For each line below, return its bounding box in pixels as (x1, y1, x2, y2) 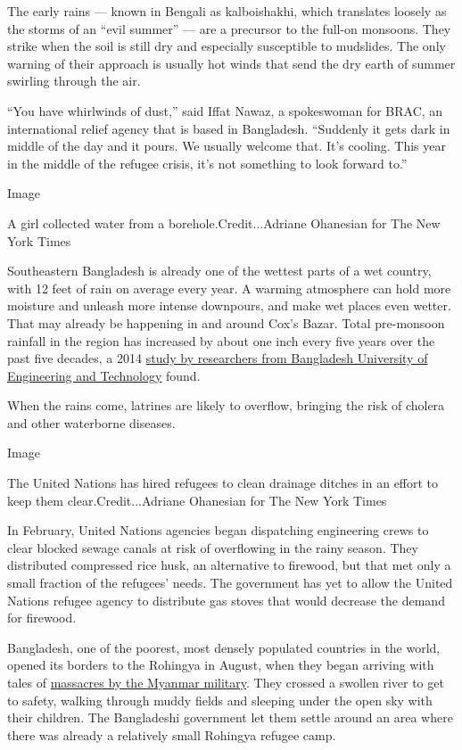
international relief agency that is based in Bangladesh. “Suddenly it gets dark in (7, 119, 450, 137)
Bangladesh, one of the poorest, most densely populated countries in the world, (7, 638, 441, 656)
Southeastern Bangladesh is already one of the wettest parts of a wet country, (7, 261, 432, 280)
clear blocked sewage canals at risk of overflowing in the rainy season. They (7, 538, 418, 556)
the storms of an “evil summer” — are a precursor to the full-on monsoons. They (7, 19, 451, 37)
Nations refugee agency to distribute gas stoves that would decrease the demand (7, 590, 445, 609)
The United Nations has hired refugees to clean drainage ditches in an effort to (7, 474, 439, 492)
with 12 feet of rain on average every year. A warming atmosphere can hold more (7, 278, 451, 297)
